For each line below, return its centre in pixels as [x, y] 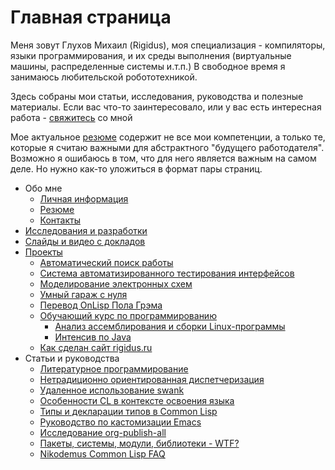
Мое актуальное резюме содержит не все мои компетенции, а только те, [168, 137]
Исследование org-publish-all [103, 432]
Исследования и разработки [86, 230]
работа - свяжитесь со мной [71, 117]
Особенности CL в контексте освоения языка [137, 400]
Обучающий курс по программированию [128, 315]
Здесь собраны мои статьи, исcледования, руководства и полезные [157, 96]
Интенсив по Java [93, 337]
